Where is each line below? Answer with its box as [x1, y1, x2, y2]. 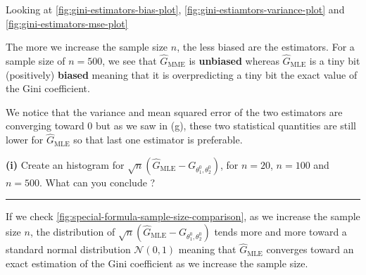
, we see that [102, 53, 157, 68]
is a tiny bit [309, 53, 360, 68]
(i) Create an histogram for [6, 157, 125, 172]
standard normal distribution [6, 242, 131, 257]
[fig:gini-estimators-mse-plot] [6, 15, 128, 30]
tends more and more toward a [214, 224, 347, 238]
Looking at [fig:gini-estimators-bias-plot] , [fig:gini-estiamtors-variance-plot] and [6, 2, 345, 16]
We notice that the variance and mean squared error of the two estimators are [6, 104, 343, 119]
